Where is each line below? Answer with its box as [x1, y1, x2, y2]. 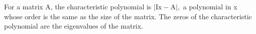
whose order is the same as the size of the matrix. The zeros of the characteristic [4, 11, 252, 21]
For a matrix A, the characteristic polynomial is [4, 1, 152, 11]
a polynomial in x [183, 1, 237, 11]
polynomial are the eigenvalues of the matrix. [4, 21, 144, 31]
